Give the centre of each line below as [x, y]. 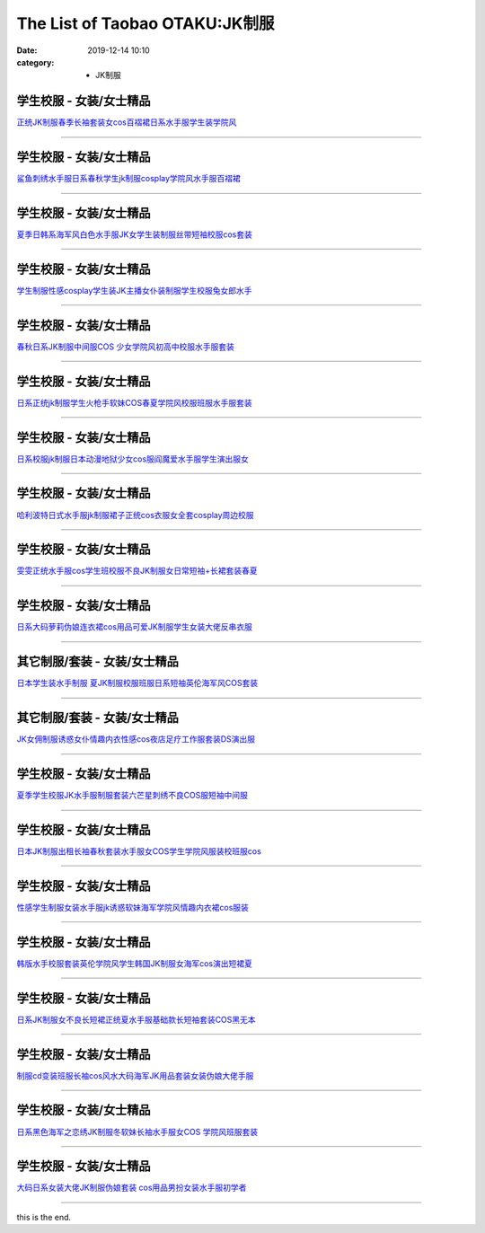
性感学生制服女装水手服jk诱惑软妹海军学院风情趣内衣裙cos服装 [132, 907]
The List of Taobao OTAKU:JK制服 [145, 23]
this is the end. [44, 1217]
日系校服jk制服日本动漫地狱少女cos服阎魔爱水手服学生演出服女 [132, 459]
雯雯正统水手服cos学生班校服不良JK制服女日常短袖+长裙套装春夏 [137, 571]
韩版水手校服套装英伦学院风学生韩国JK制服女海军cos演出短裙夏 [135, 963]
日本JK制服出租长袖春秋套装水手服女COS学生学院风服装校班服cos [139, 851]
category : [35, 62]
